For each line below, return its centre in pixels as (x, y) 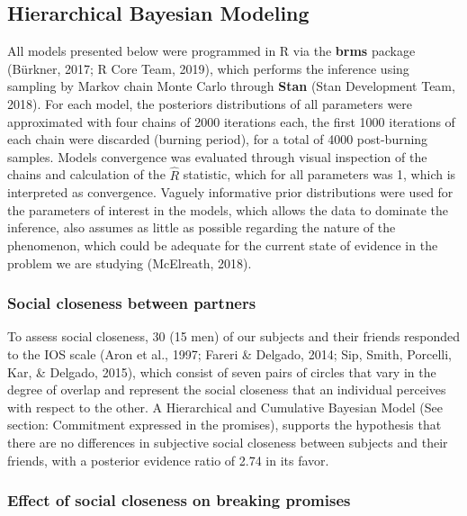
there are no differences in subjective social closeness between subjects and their (228, 442)
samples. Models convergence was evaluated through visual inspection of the (217, 156)
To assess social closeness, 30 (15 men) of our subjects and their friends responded (234, 336)
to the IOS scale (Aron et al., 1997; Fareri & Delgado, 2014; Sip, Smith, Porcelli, (229, 353)
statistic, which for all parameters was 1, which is (319, 174)
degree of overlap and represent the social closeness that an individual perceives (227, 389)
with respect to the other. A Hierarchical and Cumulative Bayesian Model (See (225, 407)
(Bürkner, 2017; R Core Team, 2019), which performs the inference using (208, 68)
